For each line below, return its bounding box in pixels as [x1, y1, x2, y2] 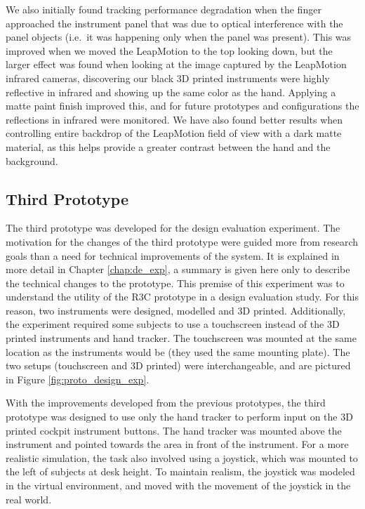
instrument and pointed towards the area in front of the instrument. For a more [6, 437, 349, 451]
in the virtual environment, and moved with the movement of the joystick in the [6, 478, 351, 493]
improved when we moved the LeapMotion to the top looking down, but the [6, 43, 333, 58]
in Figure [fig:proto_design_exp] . [6, 371, 150, 386]
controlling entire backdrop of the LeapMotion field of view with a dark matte [6, 126, 342, 140]
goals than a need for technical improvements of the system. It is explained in [6, 248, 340, 263]
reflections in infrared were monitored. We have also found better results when [6, 112, 343, 126]
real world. [6, 491, 52, 506]
